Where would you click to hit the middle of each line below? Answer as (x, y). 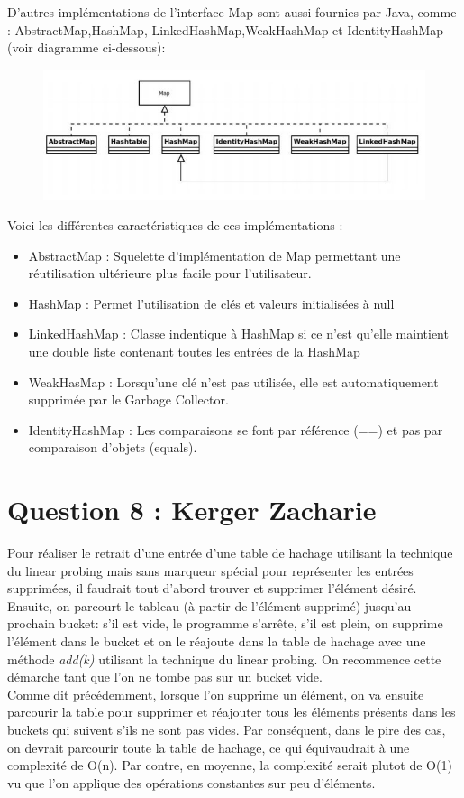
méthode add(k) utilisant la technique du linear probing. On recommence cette (224, 659)
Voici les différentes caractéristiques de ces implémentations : (175, 225)
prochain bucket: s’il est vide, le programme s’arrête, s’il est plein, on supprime (225, 623)
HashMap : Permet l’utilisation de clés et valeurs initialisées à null (211, 303)
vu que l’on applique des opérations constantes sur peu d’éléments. (191, 782)
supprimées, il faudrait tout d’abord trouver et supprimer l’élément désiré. (212, 588)
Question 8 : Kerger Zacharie (192, 510)
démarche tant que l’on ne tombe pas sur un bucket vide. (165, 677)
